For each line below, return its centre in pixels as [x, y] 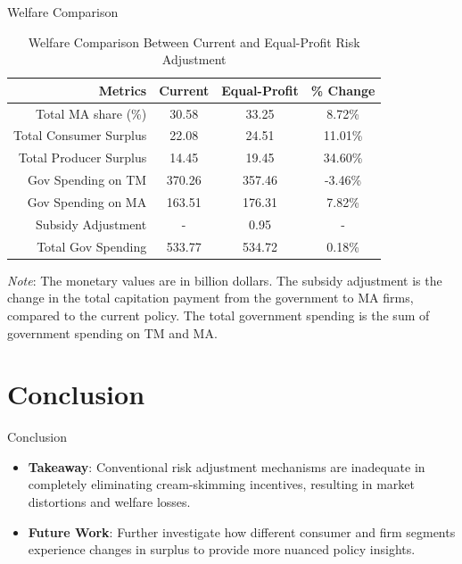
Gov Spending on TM [87, 180]
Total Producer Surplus [82, 158]
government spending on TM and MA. [112, 332]
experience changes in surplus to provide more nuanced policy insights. [222, 549]
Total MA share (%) [91, 113]
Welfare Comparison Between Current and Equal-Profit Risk [194, 41]
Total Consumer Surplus [80, 135]
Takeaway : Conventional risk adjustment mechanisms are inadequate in [227, 466]
